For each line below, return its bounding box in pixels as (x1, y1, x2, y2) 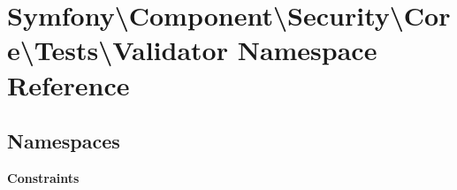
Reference (7, 66, 130, 103)
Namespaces (7, 127, 120, 155)
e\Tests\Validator (7, 32, 228, 68)
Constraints (7, 168, 80, 186)
